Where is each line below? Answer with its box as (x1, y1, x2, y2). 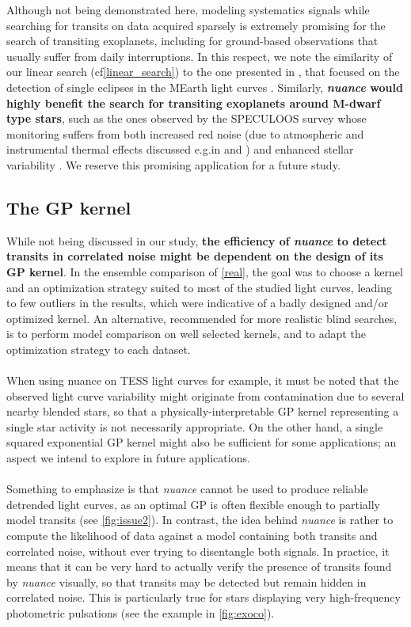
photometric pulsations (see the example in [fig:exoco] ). (6, 604, 275, 621)
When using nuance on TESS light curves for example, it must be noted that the (6, 372, 399, 389)
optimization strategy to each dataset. (6, 340, 191, 357)
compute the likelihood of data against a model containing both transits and (6, 527, 378, 544)
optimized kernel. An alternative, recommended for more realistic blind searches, (6, 310, 398, 326)
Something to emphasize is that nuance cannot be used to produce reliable (6, 481, 368, 497)
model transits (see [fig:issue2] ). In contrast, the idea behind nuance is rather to (6, 511, 394, 528)
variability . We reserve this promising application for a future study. (6, 156, 341, 173)
